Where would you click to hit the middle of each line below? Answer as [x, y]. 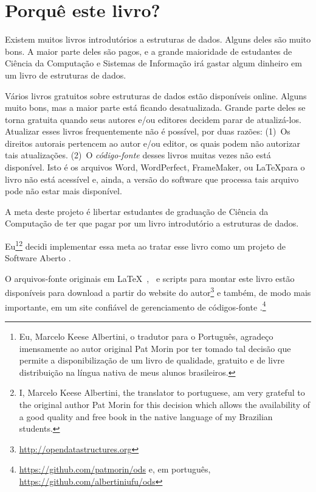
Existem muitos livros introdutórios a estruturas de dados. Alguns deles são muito [158, 39]
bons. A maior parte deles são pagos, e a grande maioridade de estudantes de [149, 51]
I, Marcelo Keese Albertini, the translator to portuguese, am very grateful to [162, 392]
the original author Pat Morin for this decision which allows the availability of [164, 404]
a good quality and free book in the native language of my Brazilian [146, 416]
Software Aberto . [38, 258]
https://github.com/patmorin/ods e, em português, [115, 469]
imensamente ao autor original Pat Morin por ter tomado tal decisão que [155, 348]
